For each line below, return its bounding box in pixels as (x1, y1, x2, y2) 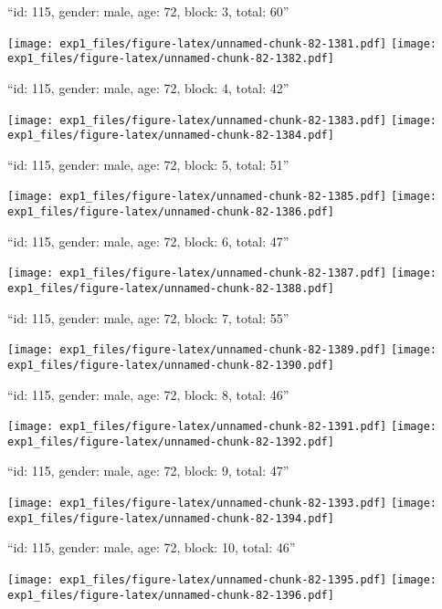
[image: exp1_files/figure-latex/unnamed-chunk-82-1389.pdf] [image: (7, 343, 437, 357)
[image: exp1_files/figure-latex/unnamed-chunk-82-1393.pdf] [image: (7, 497, 437, 510)
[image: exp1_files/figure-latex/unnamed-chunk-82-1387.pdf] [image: (7, 267, 437, 280)
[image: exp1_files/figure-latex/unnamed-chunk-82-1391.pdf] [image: (7, 420, 437, 434)
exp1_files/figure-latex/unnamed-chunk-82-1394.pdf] (7, 511, 334, 525)
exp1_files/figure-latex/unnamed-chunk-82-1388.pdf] (7, 281, 334, 295)
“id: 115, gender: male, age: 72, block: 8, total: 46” (7, 384, 289, 404)
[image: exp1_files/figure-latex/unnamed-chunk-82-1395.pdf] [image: (7, 572, 437, 586)
